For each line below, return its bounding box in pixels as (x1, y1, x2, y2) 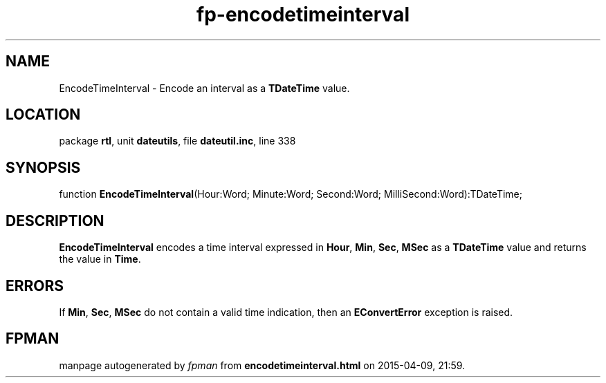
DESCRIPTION (6, 212, 104, 230)
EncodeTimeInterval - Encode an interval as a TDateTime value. (59, 82, 350, 94)
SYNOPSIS (6, 158, 81, 176)
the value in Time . (59, 253, 141, 265)
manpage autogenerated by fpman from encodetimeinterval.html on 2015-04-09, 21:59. (59, 359, 466, 371)
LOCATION (6, 106, 81, 124)
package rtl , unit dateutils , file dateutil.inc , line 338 (59, 135, 296, 147)
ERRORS (6, 277, 64, 295)
